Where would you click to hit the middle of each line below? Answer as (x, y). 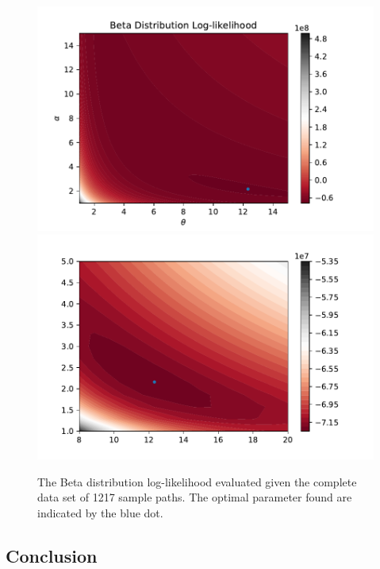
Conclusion (52, 555)
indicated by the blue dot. (100, 512)
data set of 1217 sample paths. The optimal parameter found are (195, 497)
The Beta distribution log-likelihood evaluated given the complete (197, 481)
